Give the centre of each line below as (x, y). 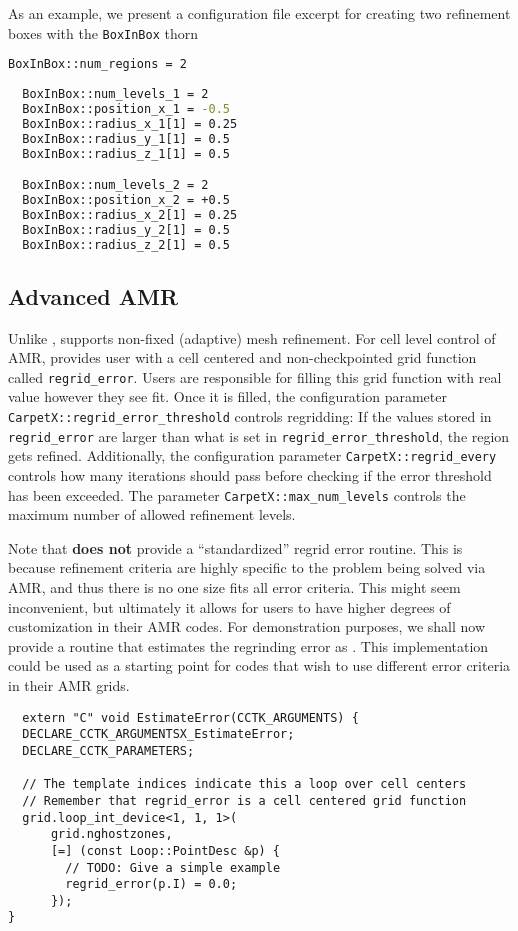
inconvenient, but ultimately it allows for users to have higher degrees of (229, 606)
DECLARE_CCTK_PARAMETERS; (108, 750)
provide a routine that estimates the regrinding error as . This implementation (248, 645)
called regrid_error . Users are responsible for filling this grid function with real (255, 376)
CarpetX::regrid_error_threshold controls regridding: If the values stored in (250, 416)
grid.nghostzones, (111, 834)
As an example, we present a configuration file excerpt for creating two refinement (259, 13)
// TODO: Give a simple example (173, 867)
